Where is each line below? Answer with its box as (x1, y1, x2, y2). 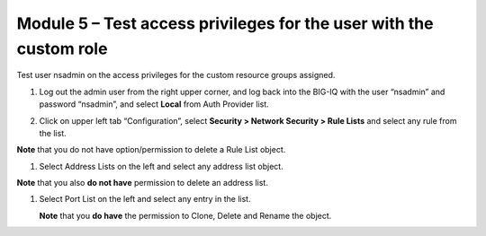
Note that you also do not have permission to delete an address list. (16, 178, 269, 188)
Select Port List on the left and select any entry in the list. (39, 194, 251, 205)
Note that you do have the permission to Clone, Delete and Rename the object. (39, 210, 332, 221)
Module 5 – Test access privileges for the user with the (16, 13, 434, 33)
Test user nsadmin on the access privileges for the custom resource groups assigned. (16, 70, 336, 81)
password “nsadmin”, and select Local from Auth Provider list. (39, 99, 269, 109)
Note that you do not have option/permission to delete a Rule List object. (16, 144, 286, 155)
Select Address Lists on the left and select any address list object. (39, 161, 283, 171)
